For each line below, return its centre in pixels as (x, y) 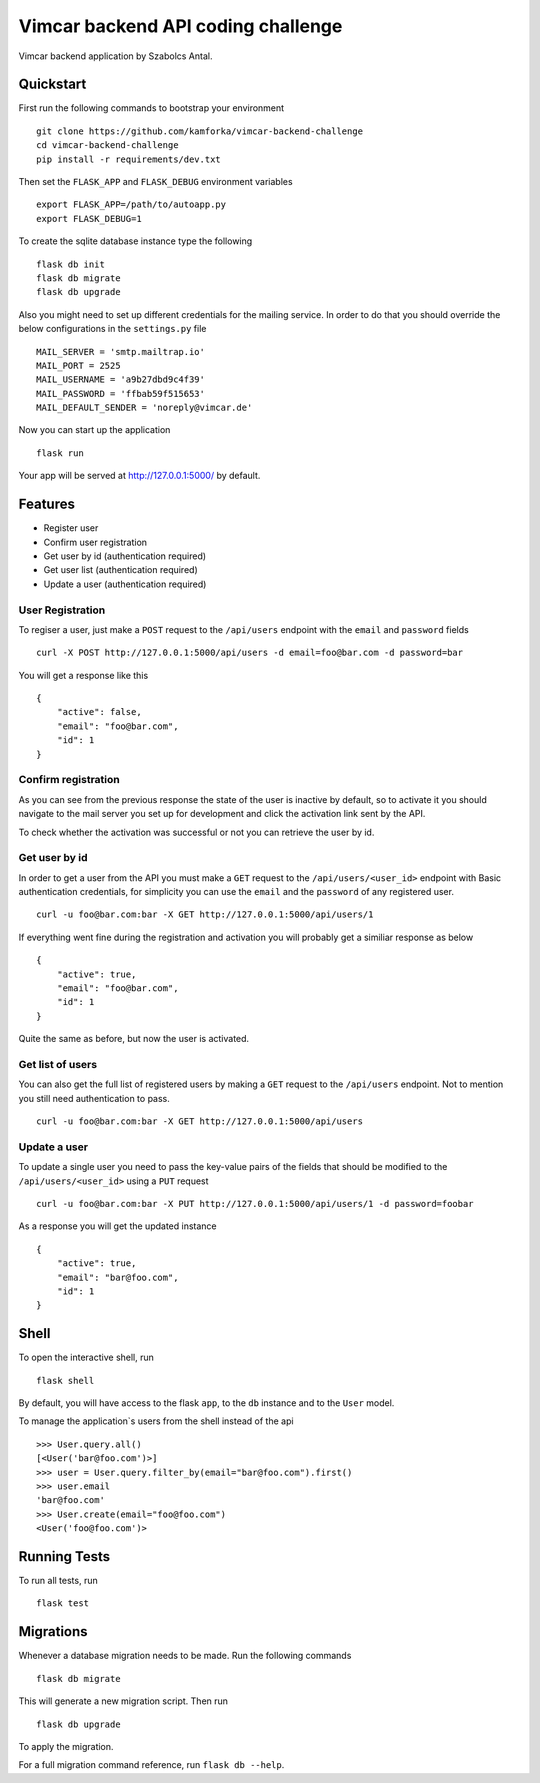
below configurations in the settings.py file (112, 329)
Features (46, 504)
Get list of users (58, 1064)
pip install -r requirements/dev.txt (129, 159)
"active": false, (99, 712)
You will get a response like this (83, 675)
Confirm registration (69, 780)
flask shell (65, 1380)
